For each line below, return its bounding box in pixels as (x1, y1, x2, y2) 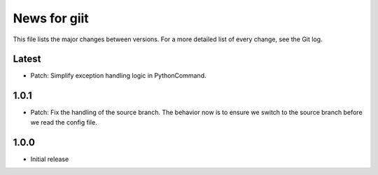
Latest (13, 53, 41, 65)
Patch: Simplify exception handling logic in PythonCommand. (30, 71, 206, 80)
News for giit (13, 10, 89, 26)
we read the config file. (30, 118, 97, 126)
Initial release (30, 155, 69, 163)
